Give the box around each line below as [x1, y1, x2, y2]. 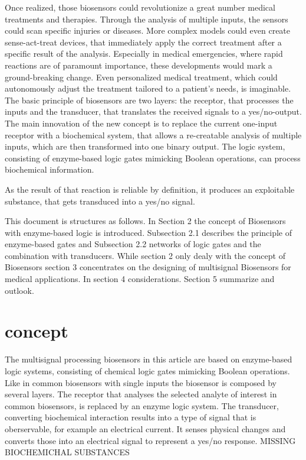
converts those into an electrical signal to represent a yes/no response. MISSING [5, 434, 296, 446]
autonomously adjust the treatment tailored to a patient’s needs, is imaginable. [5, 82, 291, 95]
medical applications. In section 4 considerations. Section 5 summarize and [5, 273, 275, 285]
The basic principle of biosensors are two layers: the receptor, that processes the [5, 93, 294, 106]
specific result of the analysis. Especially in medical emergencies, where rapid [5, 47, 283, 60]
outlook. [5, 284, 34, 296]
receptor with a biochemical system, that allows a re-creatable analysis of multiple [5, 128, 302, 141]
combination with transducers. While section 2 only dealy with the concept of [5, 249, 285, 261]
